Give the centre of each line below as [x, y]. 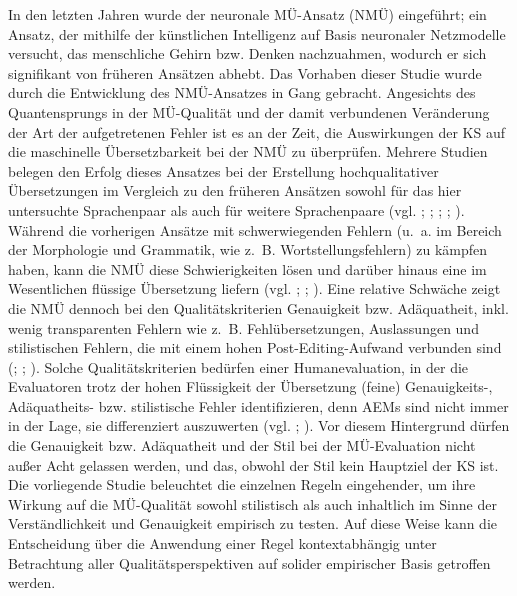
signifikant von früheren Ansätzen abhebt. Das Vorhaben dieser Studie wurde [245, 72]
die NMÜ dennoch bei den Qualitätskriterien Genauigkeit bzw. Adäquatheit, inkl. [258, 307]
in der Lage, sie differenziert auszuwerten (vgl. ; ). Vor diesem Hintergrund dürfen [259, 425]
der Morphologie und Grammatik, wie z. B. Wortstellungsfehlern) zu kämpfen [248, 249]
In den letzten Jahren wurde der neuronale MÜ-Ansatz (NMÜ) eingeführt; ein [247, 14]
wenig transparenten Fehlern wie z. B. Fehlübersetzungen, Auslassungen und [243, 327]
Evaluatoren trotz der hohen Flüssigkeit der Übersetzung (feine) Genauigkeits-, [250, 386]
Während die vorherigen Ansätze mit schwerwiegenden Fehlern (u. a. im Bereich [255, 229]
